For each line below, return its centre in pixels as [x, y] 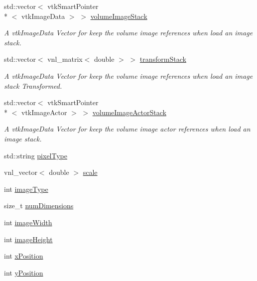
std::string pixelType [36, 155]
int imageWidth [28, 222]
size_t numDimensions [39, 206]
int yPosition [24, 272]
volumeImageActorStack [129, 112]
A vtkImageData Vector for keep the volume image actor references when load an [127, 129]
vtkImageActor [44, 112]
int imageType [26, 189]
